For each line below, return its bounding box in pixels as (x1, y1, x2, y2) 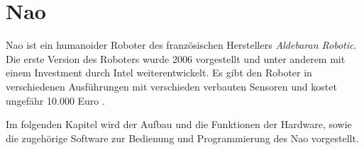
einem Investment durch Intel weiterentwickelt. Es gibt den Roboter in (6, 65, 312, 80)
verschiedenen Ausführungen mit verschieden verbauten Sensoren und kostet (6, 79, 337, 93)
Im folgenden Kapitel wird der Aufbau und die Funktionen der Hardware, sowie (6, 117, 352, 132)
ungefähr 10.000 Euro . (6, 93, 105, 108)
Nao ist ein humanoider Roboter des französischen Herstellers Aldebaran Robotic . (6, 37, 357, 52)
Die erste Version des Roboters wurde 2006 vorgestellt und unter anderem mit (6, 51, 346, 66)
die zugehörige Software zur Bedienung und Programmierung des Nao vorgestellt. (6, 130, 359, 145)
